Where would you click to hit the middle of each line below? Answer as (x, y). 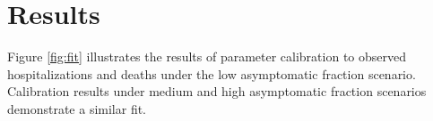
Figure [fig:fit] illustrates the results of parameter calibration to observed (207, 56)
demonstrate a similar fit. (77, 108)
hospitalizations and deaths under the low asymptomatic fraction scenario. (212, 73)
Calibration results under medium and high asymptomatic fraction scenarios (217, 91)
